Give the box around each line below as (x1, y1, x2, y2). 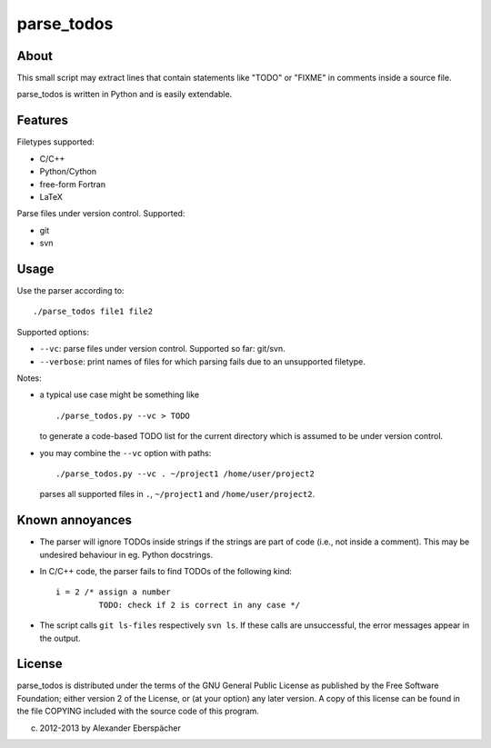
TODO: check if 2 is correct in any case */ (98, 600, 300, 610)
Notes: (16, 373, 42, 384)
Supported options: (16, 326, 90, 337)
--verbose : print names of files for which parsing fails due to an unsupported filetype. (39, 355, 366, 367)
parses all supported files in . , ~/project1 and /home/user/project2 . (39, 489, 316, 500)
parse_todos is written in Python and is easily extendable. (16, 89, 233, 100)
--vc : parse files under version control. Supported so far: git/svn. (39, 344, 286, 354)
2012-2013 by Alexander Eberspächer (39, 723, 182, 733)
